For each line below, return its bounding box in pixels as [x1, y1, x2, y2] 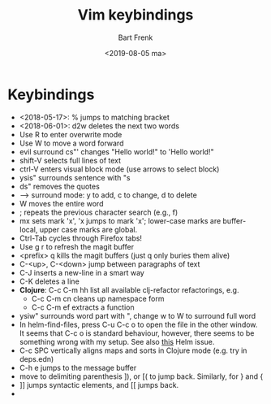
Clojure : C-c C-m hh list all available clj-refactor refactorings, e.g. [19, 285, 239, 294]
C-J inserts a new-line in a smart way [19, 267, 145, 277]
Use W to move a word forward [19, 138, 124, 148]
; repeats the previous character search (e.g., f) [19, 207, 179, 217]
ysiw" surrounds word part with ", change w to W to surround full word [19, 311, 256, 320]
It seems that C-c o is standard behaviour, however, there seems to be [19, 328, 255, 338]
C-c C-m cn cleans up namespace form [31, 293, 165, 303]
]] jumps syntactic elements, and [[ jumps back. [19, 380, 179, 389]
